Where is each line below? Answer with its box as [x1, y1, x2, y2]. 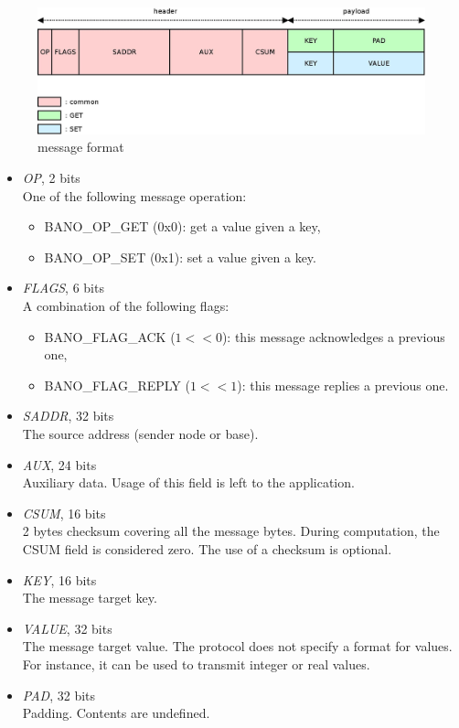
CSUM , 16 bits [22, 503, 106, 522]
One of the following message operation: [22, 186, 247, 205]
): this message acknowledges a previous [221, 327, 445, 346]
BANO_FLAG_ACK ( [44, 327, 176, 346]
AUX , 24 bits [22, 455, 97, 474]
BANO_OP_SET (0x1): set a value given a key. [44, 247, 316, 266]
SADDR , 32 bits [22, 406, 114, 425]
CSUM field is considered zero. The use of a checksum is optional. [22, 539, 392, 558]
